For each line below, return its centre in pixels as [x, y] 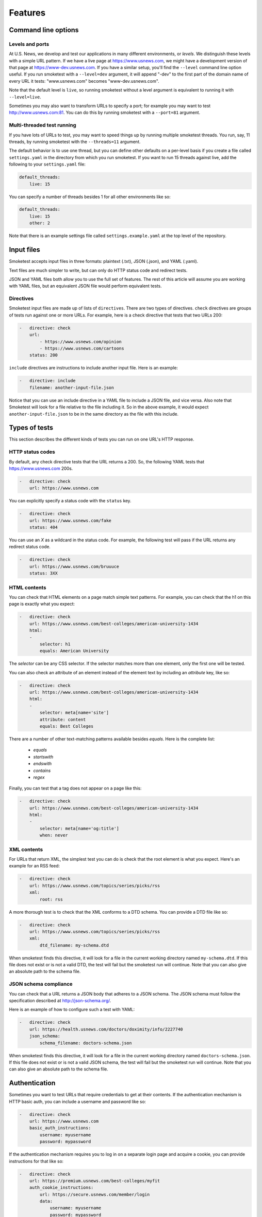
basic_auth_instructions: [60, 1128]
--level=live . [25, 97]
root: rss [51, 899]
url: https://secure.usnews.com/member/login [95, 1194]
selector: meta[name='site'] [74, 713]
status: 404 [44, 527]
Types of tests [31, 428]
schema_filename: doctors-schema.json [86, 1043]
